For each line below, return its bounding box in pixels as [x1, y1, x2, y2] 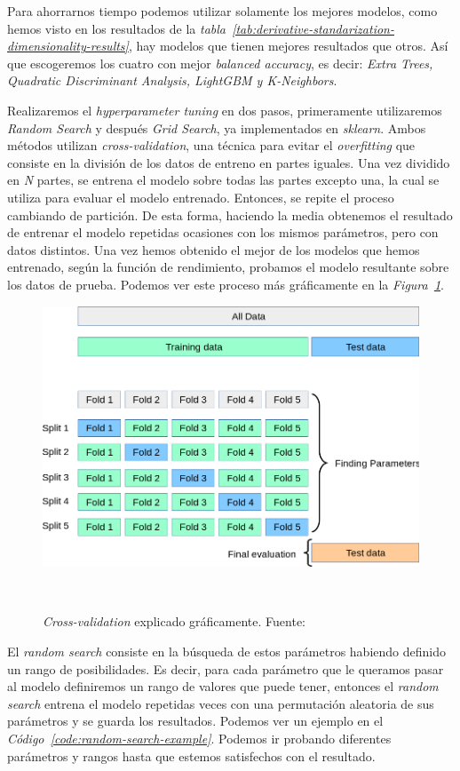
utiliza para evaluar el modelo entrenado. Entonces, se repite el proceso [7, 187, 394, 206]
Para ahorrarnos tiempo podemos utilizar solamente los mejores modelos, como [7, 2, 438, 20]
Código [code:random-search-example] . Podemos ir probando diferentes [7, 728, 392, 747]
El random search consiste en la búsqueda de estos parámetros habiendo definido [7, 641, 446, 660]
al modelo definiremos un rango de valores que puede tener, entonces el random [7, 677, 439, 695]
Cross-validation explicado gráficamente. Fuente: [43, 612, 305, 631]
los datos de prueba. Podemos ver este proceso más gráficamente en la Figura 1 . [7, 274, 444, 293]
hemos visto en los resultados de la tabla [7, 19, 226, 37]
